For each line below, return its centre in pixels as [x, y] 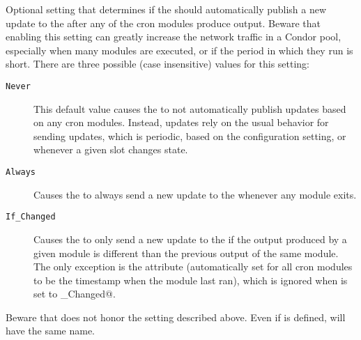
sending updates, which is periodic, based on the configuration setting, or [190, 136]
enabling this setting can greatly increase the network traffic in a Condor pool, [174, 37]
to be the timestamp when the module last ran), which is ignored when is [191, 280]
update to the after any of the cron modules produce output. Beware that [163, 23]
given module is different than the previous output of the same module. [186, 253]
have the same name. [50, 331]
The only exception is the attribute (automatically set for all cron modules [193, 266]
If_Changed [31, 217]
